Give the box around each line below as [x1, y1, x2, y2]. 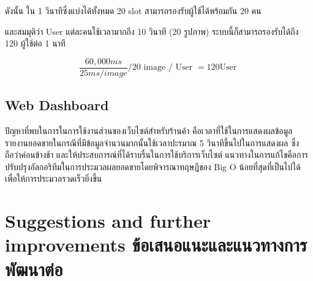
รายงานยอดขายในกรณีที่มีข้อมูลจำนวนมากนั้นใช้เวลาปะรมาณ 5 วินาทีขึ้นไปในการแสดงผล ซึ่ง [5, 136, 300, 149]
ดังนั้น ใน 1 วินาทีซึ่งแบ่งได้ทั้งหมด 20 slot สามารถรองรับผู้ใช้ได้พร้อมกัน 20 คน [5, 4, 262, 17]
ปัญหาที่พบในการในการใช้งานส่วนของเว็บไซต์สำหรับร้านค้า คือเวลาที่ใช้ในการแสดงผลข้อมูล [5, 124, 293, 137]
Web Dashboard [5, 96, 109, 114]
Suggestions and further [5, 208, 211, 233]
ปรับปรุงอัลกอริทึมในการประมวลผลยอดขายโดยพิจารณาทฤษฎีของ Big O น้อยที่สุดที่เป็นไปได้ [5, 160, 301, 173]
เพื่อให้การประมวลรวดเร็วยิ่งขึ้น [5, 172, 102, 185]
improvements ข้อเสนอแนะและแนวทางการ [5, 232, 307, 257]
